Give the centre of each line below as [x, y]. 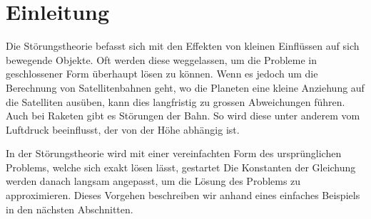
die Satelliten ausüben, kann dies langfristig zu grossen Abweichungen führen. [176, 101]
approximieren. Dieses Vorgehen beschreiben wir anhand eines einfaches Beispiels [183, 195]
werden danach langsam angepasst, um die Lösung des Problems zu [153, 181]
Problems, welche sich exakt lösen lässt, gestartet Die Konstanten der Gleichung [181, 167]
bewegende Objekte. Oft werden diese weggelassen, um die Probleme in [162, 59]
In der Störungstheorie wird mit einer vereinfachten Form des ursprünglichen [174, 153]
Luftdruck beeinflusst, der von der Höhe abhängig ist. [123, 129]
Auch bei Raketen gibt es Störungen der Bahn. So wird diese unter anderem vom [183, 116]
